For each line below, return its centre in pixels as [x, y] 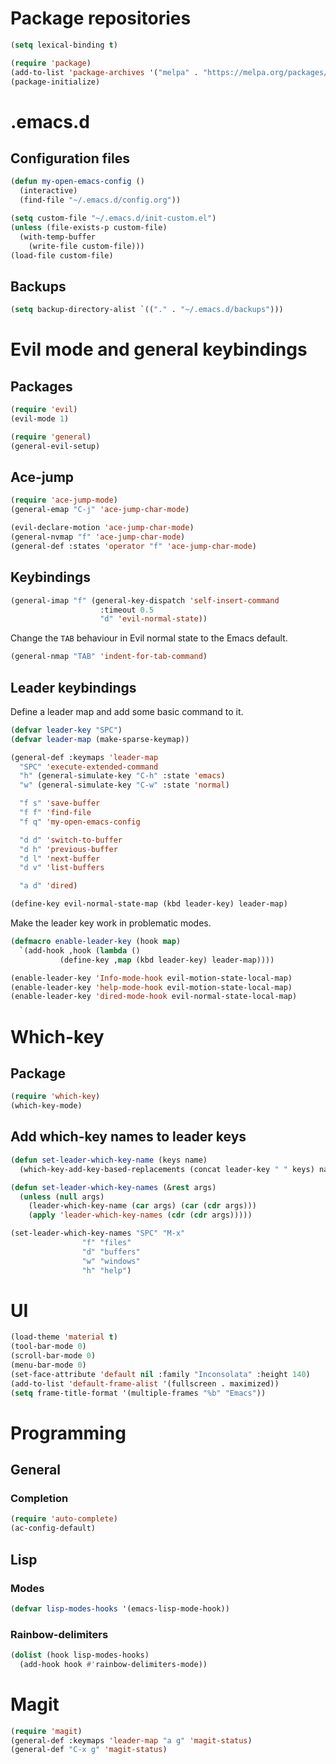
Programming [68, 1433]
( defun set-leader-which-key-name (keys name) [109, 1160]
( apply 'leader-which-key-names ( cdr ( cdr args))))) [140, 1215]
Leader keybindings [73, 687]
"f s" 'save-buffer [60, 803]
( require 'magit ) [46, 1731]
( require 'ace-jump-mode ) [64, 500]
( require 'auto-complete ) [64, 1519]
